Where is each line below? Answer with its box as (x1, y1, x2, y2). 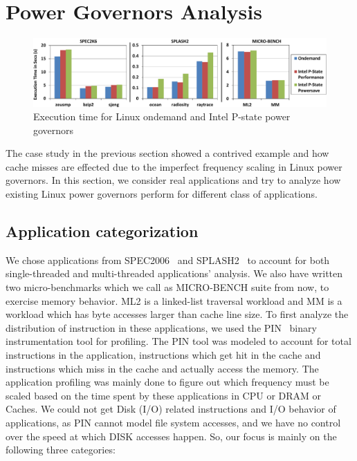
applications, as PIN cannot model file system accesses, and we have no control (6, 415, 341, 429)
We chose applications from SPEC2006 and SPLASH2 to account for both (6, 252, 330, 267)
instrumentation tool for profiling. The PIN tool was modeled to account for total (6, 334, 351, 348)
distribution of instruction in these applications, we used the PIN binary (6, 320, 317, 335)
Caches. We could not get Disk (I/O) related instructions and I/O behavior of (6, 402, 336, 416)
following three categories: (6, 442, 116, 457)
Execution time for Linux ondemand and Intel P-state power (33, 109, 291, 124)
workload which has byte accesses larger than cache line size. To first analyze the (6, 307, 349, 321)
